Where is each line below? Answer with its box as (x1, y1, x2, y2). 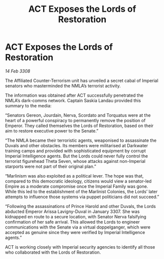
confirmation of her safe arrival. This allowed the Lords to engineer (5, 219, 140, 225)
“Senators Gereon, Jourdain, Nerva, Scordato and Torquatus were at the (5, 112, 151, 118)
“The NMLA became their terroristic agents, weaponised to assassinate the (5, 137, 157, 143)
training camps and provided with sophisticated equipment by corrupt (5, 148, 146, 154)
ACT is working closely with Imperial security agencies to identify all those (5, 244, 155, 250)
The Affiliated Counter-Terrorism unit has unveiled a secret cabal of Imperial (5, 78, 159, 83)
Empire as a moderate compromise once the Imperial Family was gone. (5, 183, 148, 189)
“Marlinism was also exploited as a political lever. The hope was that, (5, 173, 144, 179)
